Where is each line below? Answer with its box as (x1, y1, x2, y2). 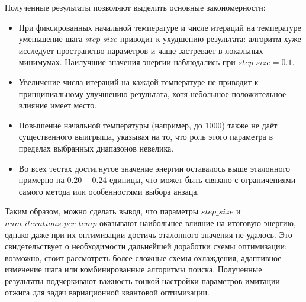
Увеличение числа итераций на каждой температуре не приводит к (18, 75, 259, 88)
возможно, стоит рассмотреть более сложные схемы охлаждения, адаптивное (5, 251, 282, 264)
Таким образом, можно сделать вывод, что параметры (5, 205, 199, 217)
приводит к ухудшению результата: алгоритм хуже (120, 33, 301, 45)
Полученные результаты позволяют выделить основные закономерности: (5, 1, 266, 13)
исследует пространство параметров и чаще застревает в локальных (18, 44, 263, 56)
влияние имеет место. (18, 99, 97, 111)
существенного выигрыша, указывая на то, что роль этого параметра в (18, 130, 273, 143)
